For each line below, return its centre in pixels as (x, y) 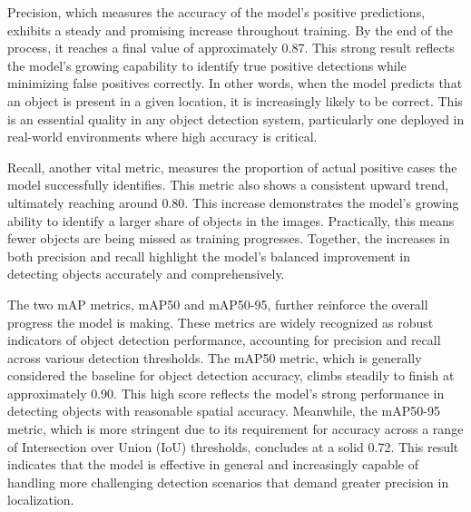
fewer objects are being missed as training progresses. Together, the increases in (229, 238)
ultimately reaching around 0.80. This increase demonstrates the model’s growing (233, 202)
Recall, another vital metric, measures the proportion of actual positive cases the (232, 167)
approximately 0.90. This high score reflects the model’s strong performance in (226, 393)
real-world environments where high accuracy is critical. (162, 137)
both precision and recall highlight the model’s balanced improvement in (209, 256)
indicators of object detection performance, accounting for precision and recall (224, 340)
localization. (41, 500)
